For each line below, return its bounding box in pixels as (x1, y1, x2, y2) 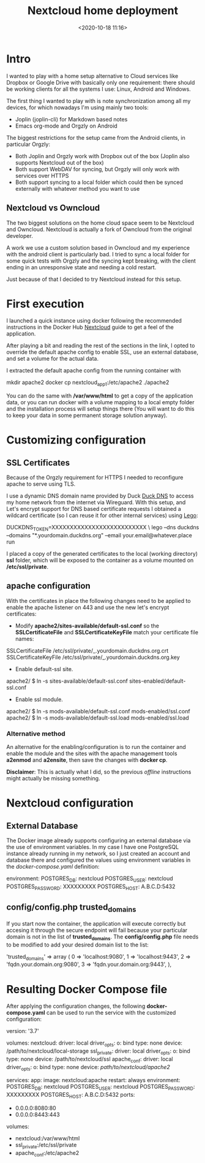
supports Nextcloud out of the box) (15, 159, 104, 166)
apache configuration (6, 581, 91, 591)
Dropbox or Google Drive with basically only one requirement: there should (6, 79, 195, 86)
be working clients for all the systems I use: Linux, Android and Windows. (6, 85, 191, 93)
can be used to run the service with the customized (46, 1009, 176, 1016)
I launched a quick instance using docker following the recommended (6, 317, 182, 324)
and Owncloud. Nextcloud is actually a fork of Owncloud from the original (6, 225, 192, 233)
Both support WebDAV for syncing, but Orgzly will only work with (15, 165, 179, 172)
